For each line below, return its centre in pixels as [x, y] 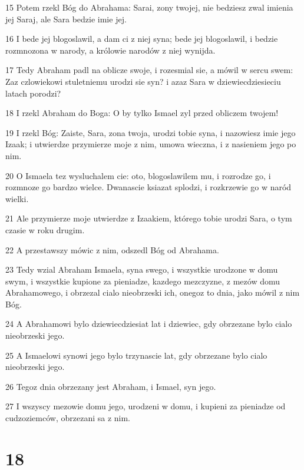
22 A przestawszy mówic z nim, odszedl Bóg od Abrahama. [112, 249]
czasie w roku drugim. [45, 229]
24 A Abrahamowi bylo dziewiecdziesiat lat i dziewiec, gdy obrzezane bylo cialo [149, 324]
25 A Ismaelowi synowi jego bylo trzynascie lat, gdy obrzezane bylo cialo [136, 355]
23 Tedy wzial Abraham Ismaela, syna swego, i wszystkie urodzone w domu [142, 269]
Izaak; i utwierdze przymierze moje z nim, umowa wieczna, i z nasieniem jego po [151, 144]
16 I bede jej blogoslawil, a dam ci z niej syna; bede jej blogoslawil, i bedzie [142, 39]
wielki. [17, 198]
